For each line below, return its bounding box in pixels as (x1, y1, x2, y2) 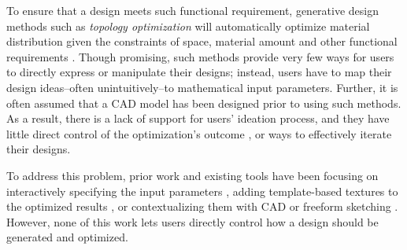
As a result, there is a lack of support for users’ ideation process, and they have (6, 110, 390, 127)
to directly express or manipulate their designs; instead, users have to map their (6, 64, 392, 80)
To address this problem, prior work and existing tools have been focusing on (6, 167, 379, 183)
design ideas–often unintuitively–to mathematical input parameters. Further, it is (6, 79, 398, 95)
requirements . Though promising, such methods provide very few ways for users (6, 48, 394, 64)
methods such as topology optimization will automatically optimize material (6, 17, 370, 34)
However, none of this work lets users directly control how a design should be (6, 213, 379, 230)
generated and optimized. (6, 229, 128, 245)
